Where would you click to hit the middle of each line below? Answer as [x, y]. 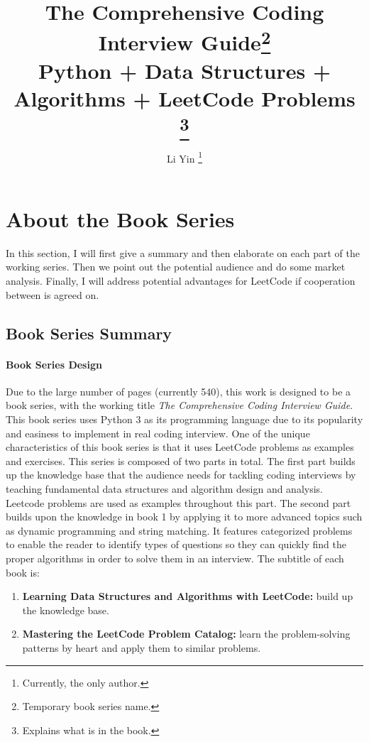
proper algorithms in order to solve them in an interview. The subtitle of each [175, 558]
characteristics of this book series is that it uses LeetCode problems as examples [180, 447]
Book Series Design [54, 364]
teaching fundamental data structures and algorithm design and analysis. [164, 488]
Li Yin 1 [184, 157]
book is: [23, 572]
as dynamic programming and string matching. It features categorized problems [179, 530]
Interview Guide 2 [184, 41]
